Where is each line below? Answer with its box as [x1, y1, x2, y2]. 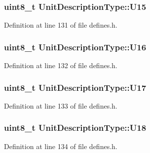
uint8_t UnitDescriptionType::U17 [4, 81, 147, 93]
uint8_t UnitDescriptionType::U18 [4, 121, 147, 134]
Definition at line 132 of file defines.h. [4, 60, 117, 71]
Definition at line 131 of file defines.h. [4, 20, 117, 30]
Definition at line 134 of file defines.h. [4, 141, 117, 151]
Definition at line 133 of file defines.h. [4, 100, 117, 111]
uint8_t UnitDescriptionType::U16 [4, 40, 147, 53]
